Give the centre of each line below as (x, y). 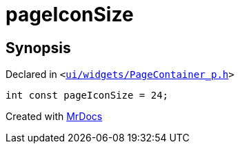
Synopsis (38, 48)
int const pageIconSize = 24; (87, 96)
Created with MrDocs (54, 117)
